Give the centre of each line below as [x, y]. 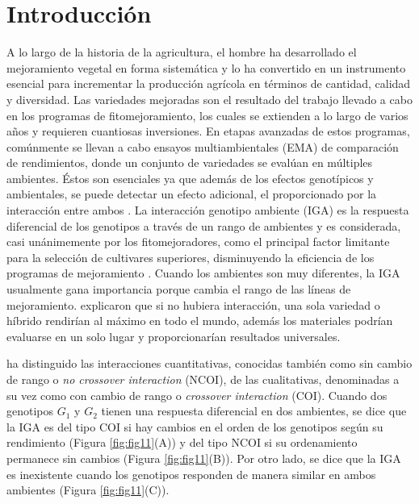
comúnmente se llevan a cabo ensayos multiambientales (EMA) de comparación [203, 146]
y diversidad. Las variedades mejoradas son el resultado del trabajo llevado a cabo [209, 99]
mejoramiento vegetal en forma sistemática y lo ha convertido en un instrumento [206, 67]
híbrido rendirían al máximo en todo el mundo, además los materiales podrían [200, 321]
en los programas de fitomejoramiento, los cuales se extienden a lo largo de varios [207, 115]
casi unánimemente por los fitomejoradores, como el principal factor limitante [198, 242]
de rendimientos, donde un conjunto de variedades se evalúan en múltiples [190, 162]
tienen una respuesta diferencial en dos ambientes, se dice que [254, 411]
